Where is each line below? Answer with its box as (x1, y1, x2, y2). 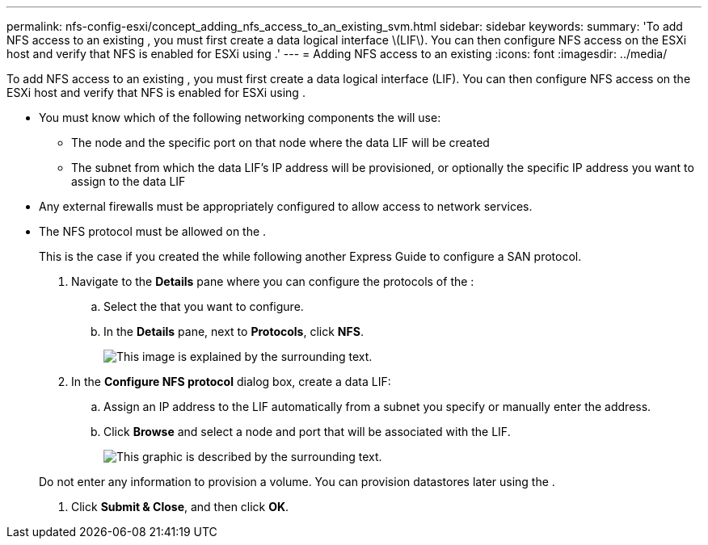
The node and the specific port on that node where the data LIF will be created (71, 136, 490, 149)
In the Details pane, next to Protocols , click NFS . (103, 325, 364, 338)
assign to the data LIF (71, 174, 186, 188)
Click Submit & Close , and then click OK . (71, 500, 289, 514)
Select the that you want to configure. (103, 300, 304, 313)
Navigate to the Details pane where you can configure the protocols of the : (71, 275, 474, 288)
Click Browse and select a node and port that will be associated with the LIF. (103, 425, 511, 438)
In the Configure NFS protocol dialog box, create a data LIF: (71, 375, 391, 388)
